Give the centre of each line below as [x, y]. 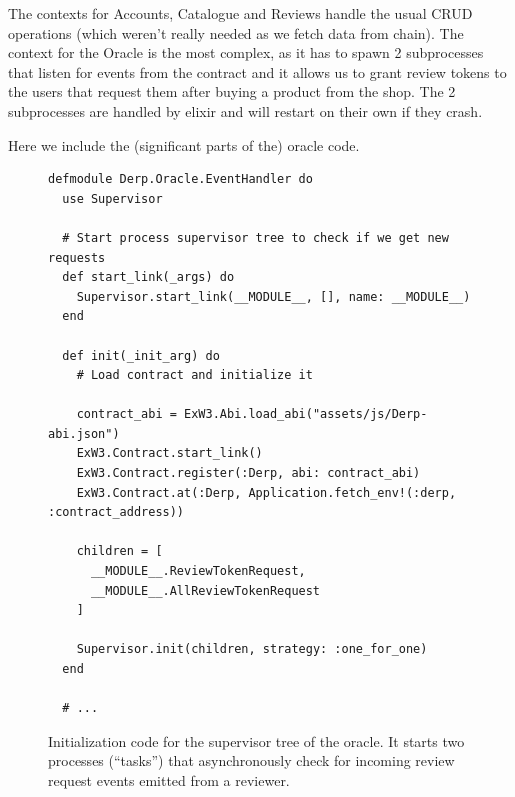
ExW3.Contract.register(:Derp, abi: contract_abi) [248, 473]
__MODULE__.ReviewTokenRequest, [198, 571]
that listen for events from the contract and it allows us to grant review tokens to [257, 71]
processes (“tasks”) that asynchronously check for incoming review [251, 760]
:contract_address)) [116, 512]
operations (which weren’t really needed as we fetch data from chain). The [236, 32]
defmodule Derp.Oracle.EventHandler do [180, 179]
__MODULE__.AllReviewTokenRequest [205, 590]
